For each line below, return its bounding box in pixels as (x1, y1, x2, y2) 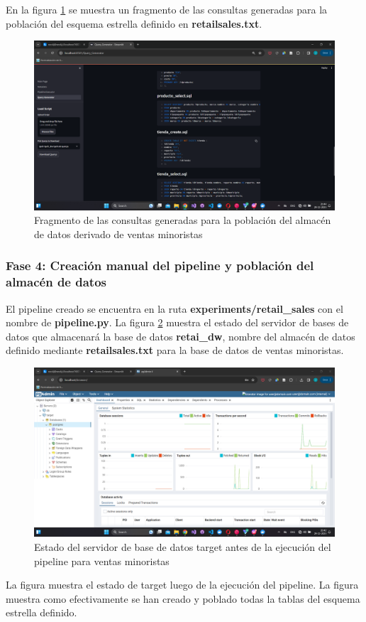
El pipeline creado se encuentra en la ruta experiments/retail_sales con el (6, 301, 343, 316)
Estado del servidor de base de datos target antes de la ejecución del (34, 540, 331, 554)
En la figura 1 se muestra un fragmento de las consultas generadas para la (6, 2, 328, 16)
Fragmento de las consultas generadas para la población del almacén (34, 213, 331, 227)
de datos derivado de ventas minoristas (34, 226, 203, 241)
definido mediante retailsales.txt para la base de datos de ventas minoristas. (6, 343, 344, 358)
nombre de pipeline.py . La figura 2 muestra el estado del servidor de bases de (6, 315, 349, 330)
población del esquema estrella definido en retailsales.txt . (6, 16, 262, 31)
